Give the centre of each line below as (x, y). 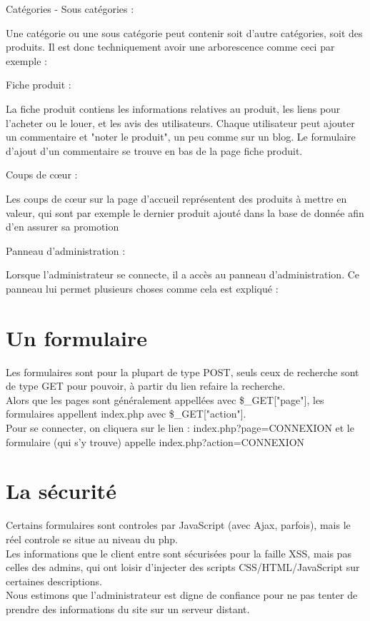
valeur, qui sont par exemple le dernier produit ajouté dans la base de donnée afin (185, 212)
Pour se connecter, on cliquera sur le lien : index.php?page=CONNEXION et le (180, 428)
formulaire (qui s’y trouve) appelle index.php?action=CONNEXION (155, 441)
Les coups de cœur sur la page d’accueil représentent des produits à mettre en (176, 198)
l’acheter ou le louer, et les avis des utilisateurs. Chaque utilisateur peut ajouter (180, 122)
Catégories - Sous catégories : (70, 9)
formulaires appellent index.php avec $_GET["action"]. (126, 414)
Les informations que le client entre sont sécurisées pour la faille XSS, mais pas (179, 553)
